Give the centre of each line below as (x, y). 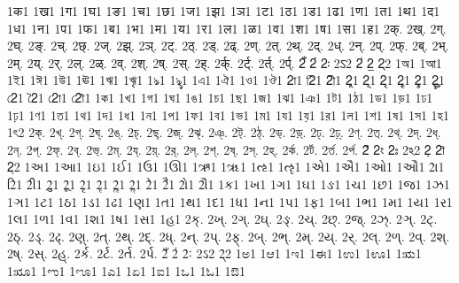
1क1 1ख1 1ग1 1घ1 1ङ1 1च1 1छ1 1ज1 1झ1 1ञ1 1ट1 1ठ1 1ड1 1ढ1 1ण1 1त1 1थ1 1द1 (224, 11)
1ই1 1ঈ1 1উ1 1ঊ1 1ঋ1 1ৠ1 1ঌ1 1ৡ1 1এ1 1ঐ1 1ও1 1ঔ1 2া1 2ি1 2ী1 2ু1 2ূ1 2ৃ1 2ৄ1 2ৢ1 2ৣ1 (226, 80)
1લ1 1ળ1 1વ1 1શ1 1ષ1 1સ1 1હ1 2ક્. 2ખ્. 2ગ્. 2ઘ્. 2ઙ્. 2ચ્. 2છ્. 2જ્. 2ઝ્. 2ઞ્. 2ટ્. (222, 219)
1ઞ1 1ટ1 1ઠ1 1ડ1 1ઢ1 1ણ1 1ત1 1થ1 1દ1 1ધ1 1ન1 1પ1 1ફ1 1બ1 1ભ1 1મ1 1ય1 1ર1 (230, 201)
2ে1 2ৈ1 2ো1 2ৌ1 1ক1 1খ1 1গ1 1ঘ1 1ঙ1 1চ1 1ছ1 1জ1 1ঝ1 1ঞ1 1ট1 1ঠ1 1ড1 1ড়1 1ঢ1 (220, 97)
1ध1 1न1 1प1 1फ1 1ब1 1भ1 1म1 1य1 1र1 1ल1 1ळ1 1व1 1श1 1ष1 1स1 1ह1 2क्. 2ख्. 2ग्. (227, 28)
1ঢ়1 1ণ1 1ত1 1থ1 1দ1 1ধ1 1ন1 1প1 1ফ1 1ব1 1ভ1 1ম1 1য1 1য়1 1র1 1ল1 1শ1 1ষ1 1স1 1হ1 (228, 115)
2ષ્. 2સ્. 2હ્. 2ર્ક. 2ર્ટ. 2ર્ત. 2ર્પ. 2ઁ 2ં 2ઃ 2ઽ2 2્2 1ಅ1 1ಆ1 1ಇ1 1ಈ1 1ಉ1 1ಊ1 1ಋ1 (214, 253)
